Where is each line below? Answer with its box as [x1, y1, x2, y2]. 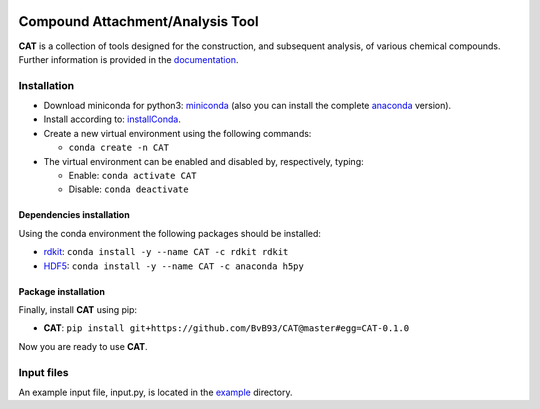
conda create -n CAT [68, 142, 170, 154]
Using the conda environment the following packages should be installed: [18, 227, 322, 239]
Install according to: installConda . [43, 113, 182, 125]
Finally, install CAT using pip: [18, 303, 138, 315]
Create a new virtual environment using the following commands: [43, 127, 312, 139]
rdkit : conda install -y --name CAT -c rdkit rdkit [43, 246, 289, 258]
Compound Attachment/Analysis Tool [18, 13, 259, 30]
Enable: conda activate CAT [68, 170, 197, 181]
